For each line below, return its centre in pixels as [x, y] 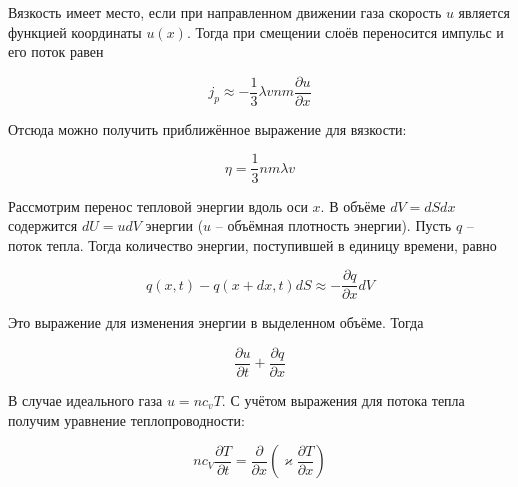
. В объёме [353, 205]
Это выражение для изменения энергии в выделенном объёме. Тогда [216, 322]
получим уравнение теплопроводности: [126, 419]
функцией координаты [75, 31]
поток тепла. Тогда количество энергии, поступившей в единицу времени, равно [252, 244]
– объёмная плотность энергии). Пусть [333, 225]
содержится [43, 225]
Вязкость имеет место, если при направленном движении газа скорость [225, 12]
